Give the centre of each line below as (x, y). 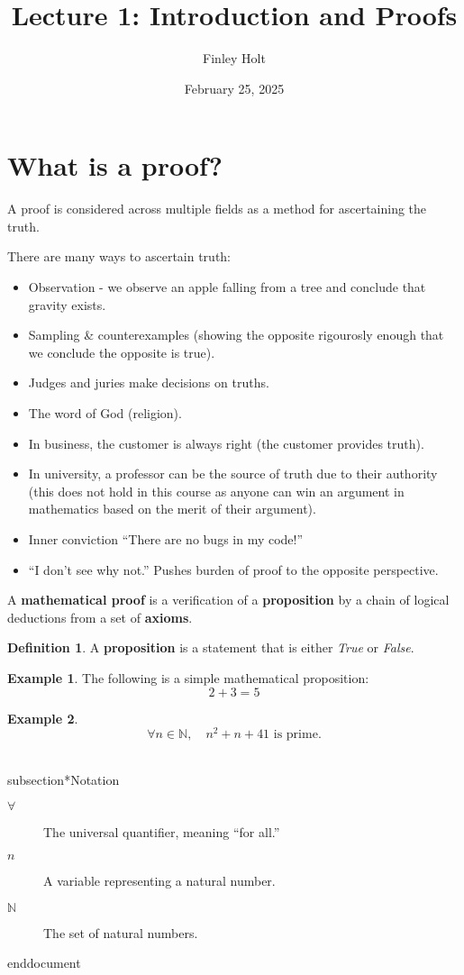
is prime (296, 735)
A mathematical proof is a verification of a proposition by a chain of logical (228, 600)
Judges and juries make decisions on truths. (149, 383)
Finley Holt (234, 58)
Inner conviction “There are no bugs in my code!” (166, 538)
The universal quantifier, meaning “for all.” (162, 832)
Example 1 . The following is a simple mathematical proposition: (188, 677)
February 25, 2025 (234, 88)
